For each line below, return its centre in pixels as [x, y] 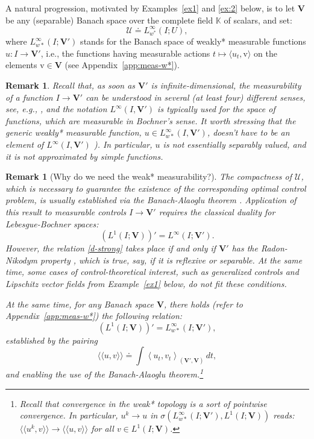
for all [102, 428]
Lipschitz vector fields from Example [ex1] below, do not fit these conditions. [146, 283]
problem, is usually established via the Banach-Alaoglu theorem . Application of [151, 200]
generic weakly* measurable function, [74, 132]
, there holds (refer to [203, 304]
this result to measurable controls [66, 211]
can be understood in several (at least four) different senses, [196, 97]
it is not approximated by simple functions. [84, 156]
